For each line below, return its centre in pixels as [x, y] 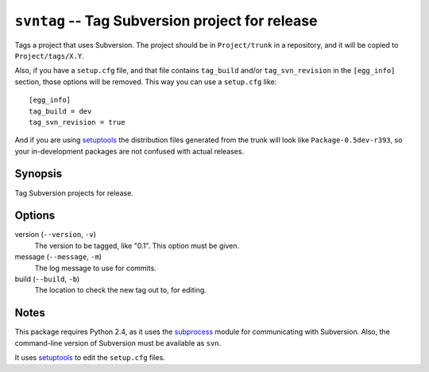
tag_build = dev [60, 111]
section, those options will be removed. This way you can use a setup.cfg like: [146, 81]
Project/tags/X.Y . [49, 56]
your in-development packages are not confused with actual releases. [129, 151]
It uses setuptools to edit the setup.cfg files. [90, 358]
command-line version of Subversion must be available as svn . [118, 343]
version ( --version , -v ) [56, 234]
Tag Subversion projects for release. [74, 193]
